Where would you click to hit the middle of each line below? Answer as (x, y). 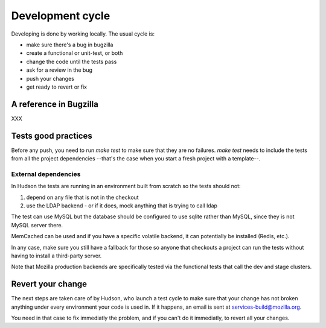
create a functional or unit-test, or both (75, 53)
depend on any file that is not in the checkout (82, 197)
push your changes (50, 78)
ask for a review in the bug (59, 70)
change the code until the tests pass (72, 61)
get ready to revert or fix (57, 87)
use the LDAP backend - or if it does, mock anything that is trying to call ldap (122, 206)
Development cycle (61, 16)
